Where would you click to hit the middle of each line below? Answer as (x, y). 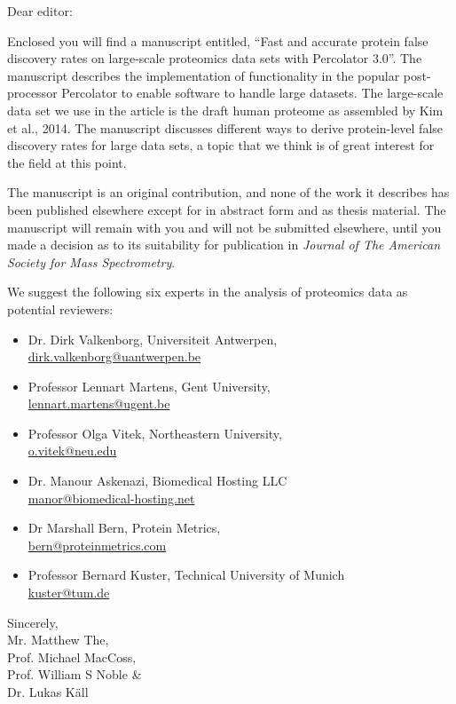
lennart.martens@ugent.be (99, 403)
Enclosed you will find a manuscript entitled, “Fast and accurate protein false (218, 40)
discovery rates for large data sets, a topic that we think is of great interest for (221, 145)
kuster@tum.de (69, 593)
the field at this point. (67, 162)
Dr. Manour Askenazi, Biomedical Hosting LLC (157, 481)
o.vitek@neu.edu (72, 451)
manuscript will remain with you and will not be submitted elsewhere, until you (224, 227)
